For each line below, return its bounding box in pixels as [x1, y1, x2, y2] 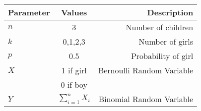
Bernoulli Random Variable [98, 64, 194, 76]
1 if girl [61, 64, 87, 76]
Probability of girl [131, 50, 194, 61]
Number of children [126, 21, 194, 33]
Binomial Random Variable [98, 93, 194, 105]
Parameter [8, 6, 50, 18]
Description [147, 6, 194, 18]
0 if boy [61, 79, 87, 90]
